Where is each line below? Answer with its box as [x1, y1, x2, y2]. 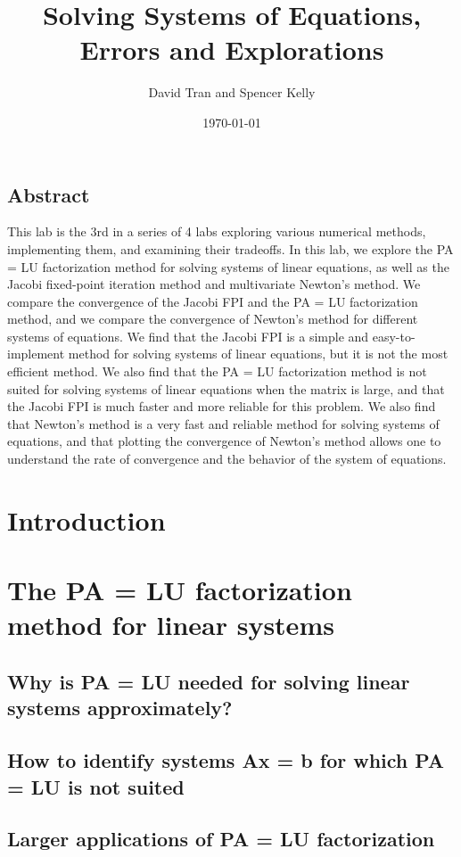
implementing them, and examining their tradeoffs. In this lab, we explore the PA [7, 239, 454, 258]
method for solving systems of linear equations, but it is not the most [68, 344, 449, 363]
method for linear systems [7, 606, 334, 643]
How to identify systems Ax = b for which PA [7, 746, 445, 774]
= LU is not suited [7, 772, 185, 800]
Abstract [7, 180, 90, 208]
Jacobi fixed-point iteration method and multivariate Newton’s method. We [7, 275, 421, 293]
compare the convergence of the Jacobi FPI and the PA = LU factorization [7, 292, 418, 310]
